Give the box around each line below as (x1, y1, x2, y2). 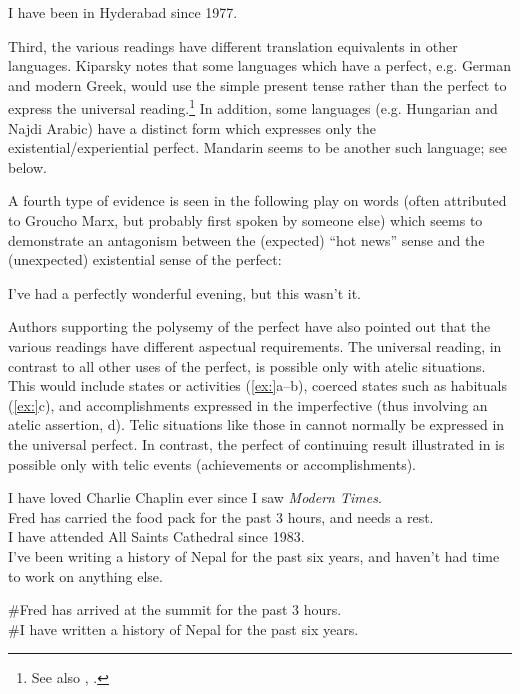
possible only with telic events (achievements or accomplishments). (8, 453, 417, 474)
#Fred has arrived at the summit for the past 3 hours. (8, 599, 342, 620)
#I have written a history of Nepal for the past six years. (8, 618, 359, 639)
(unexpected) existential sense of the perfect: (8, 249, 282, 270)
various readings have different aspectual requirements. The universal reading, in (8, 335, 502, 356)
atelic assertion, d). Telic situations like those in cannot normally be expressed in (8, 414, 505, 435)
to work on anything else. (8, 565, 163, 586)
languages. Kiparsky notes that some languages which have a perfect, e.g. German (8, 55, 512, 76)
